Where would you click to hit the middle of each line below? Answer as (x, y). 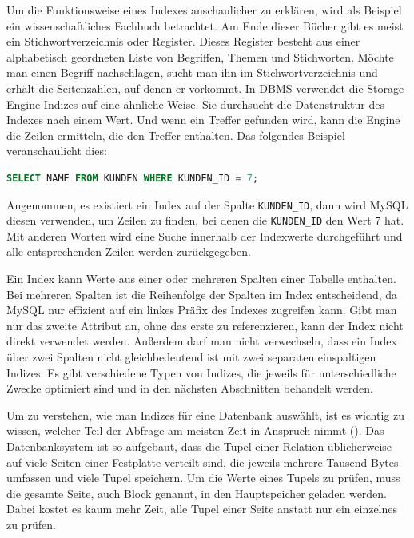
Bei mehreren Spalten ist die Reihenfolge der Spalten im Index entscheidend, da (202, 294)
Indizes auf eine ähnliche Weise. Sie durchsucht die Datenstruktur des (214, 104)
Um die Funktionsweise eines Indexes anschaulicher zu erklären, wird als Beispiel (204, 10)
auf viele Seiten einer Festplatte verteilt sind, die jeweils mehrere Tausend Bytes (203, 462)
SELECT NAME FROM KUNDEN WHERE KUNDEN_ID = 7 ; (133, 178)
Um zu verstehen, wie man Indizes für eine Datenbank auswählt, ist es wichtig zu (205, 414)
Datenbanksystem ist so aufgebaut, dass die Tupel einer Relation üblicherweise (199, 446)
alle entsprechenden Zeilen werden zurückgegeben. (129, 251)
